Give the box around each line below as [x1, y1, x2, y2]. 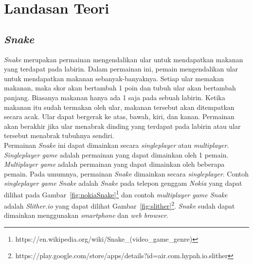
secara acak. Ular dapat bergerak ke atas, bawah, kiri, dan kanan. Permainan [4, 111, 235, 122]
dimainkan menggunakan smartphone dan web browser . [4, 210, 168, 220]
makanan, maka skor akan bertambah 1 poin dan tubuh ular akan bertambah [4, 83, 236, 93]
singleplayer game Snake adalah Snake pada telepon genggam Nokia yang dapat [4, 178, 242, 188]
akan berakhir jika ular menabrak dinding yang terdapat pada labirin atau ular [4, 121, 241, 131]
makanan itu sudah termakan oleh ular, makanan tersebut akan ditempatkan [4, 102, 235, 112]
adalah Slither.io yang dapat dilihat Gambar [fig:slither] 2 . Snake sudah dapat [4, 199, 235, 211]
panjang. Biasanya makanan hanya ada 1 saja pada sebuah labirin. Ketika [4, 92, 225, 102]
